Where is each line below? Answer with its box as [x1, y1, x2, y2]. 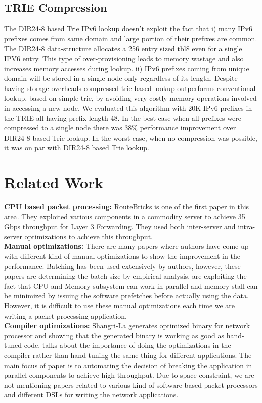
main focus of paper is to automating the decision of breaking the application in [4, 360, 252, 370]
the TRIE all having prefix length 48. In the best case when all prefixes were [4, 112, 241, 123]
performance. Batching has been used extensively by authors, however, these [4, 260, 241, 271]
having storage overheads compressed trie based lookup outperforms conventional [4, 82, 256, 93]
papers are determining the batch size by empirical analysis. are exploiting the [4, 271, 247, 281]
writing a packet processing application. [4, 310, 127, 321]
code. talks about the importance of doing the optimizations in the [24, 340, 231, 350]
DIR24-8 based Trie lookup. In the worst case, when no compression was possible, [4, 132, 257, 143]
